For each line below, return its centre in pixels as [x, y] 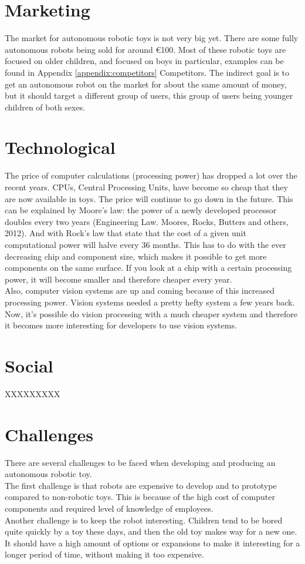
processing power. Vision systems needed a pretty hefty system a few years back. [150, 302]
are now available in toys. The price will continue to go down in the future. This [149, 198]
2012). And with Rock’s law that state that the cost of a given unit [126, 233]
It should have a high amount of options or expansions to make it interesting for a [152, 543]
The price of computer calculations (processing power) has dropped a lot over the [151, 175]
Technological [60, 147]
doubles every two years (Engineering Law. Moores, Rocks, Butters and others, [147, 221]
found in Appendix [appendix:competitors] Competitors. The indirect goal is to [147, 72]
